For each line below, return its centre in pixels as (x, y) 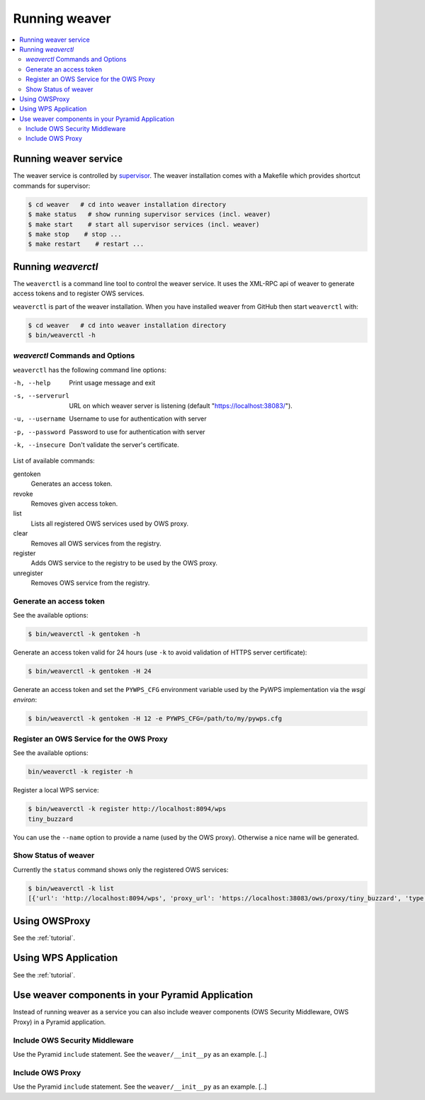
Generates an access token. (72, 484)
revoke (23, 494)
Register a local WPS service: (56, 790)
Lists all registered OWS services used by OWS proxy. (110, 523)
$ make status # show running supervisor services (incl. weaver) (149, 215)
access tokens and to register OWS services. (79, 293)
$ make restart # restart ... (86, 244)
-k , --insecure (40, 445)
